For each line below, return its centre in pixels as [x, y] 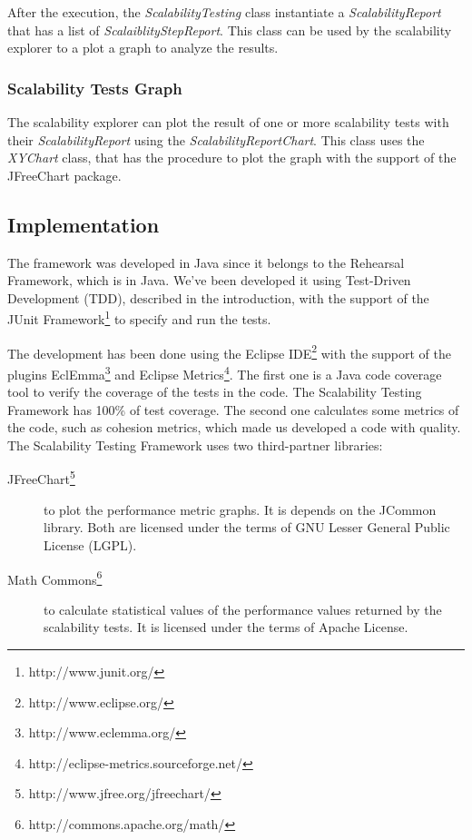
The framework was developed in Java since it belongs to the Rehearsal [206, 262]
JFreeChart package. [64, 175]
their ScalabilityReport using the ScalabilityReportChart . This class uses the [216, 139]
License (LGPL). [90, 544]
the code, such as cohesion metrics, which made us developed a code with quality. [234, 427]
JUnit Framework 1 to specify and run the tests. [139, 318]
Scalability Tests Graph [95, 88]
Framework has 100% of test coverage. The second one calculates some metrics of [233, 409]
